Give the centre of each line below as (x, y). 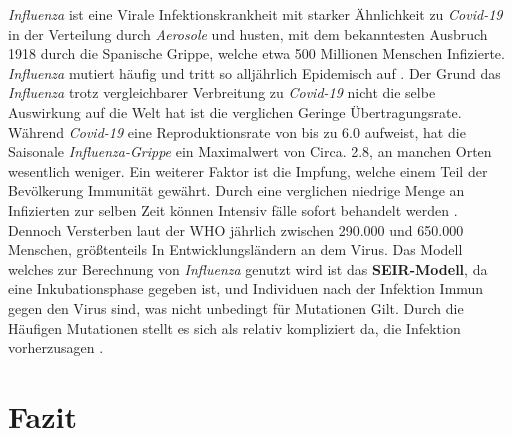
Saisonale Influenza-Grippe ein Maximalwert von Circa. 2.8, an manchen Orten (250, 151)
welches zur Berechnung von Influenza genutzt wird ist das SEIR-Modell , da (248, 268)
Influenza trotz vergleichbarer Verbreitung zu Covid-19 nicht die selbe (222, 92)
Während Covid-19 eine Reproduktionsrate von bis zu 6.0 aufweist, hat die (237, 131)
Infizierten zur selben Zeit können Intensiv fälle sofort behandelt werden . (233, 209)
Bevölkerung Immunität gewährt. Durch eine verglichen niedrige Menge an (236, 190)
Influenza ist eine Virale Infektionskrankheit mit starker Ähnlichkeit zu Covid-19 (255, 14)
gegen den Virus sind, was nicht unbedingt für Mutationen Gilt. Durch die (236, 307)
